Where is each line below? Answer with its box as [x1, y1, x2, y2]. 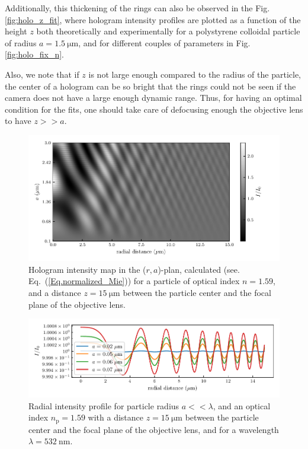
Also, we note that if [5, 68, 79, 80]
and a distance [28, 286, 81, 298]
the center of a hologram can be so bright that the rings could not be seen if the [5, 79, 296, 92]
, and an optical [213, 399, 271, 412]
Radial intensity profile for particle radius [28, 399, 179, 412]
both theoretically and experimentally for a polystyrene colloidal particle [36, 25, 300, 37]
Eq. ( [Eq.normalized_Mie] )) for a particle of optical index [28, 275, 240, 287]
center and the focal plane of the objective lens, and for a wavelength [28, 423, 279, 435]
